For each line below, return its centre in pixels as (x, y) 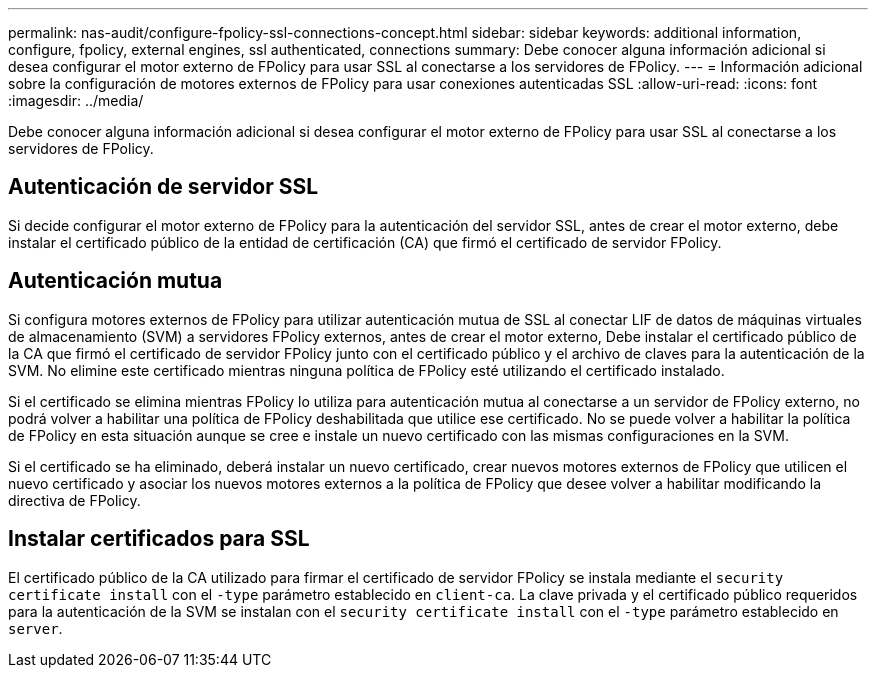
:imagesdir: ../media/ (76, 100)
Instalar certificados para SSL (159, 539)
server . (35, 628)
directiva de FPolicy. (74, 500)
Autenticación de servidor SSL (163, 187)
